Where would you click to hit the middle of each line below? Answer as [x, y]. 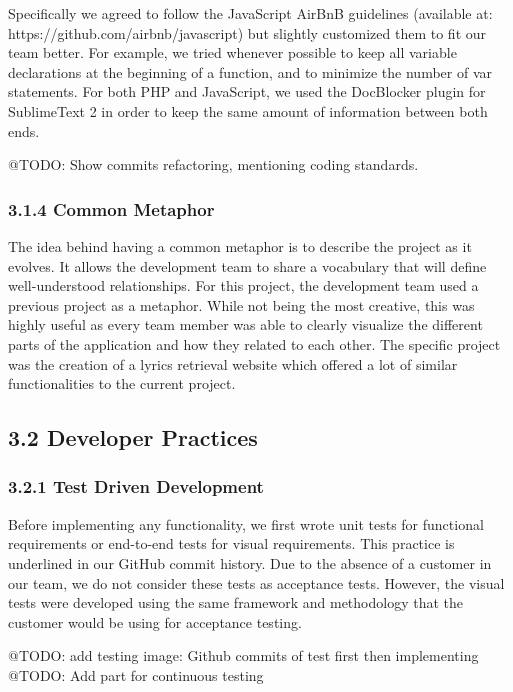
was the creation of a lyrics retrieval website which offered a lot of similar [233, 363]
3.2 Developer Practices [133, 437]
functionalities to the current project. [122, 383]
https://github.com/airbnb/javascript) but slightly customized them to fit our [247, 32]
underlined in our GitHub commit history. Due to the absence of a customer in [250, 562]
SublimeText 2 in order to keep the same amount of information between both [248, 110]
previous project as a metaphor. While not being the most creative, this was [241, 304]
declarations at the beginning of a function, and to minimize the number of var [250, 71]
